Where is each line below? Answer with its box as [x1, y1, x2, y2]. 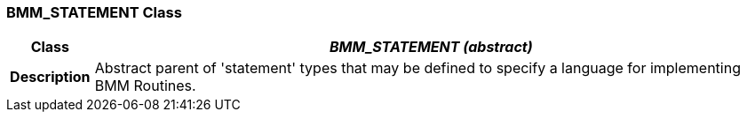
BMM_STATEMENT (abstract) [329, 38, 533, 56]
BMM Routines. [94, 77, 196, 95]
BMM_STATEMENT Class [6, 4, 182, 21]
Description [10, 68, 91, 86]
